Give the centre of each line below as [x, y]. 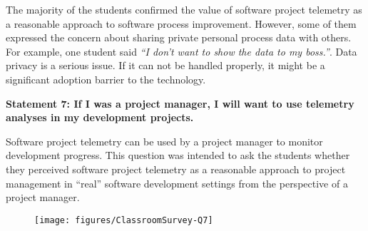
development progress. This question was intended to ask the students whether [178, 155]
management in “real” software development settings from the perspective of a [177, 183]
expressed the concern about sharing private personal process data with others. [179, 37]
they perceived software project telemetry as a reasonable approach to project [176, 169]
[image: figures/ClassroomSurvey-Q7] [124, 220]
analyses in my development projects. [100, 117]
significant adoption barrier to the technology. [106, 79]
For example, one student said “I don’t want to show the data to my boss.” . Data [182, 51]
